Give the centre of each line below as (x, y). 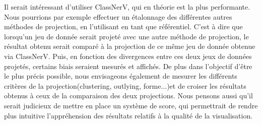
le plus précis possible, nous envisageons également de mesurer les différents (121, 76)
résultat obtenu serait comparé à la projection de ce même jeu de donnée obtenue (130, 46)
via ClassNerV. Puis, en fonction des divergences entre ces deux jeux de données (128, 56)
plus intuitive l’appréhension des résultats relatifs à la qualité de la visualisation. (128, 115)
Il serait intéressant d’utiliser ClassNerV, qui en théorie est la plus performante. (127, 7)
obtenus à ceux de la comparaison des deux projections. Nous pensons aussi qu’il (128, 96)
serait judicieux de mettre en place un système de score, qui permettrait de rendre (131, 105)
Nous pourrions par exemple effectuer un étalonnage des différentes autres (118, 16)
